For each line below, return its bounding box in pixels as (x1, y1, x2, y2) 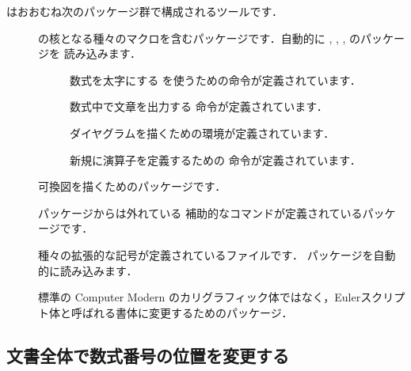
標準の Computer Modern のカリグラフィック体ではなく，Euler (38, 289, 361, 305)
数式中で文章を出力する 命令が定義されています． (70, 98, 328, 115)
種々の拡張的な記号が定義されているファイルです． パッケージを (38, 246, 374, 263)
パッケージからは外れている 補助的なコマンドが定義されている (38, 204, 363, 221)
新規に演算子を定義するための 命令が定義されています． (70, 151, 361, 168)
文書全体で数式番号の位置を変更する (6, 343, 289, 367)
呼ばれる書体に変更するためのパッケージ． (70, 304, 293, 320)
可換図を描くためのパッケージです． (38, 178, 226, 195)
